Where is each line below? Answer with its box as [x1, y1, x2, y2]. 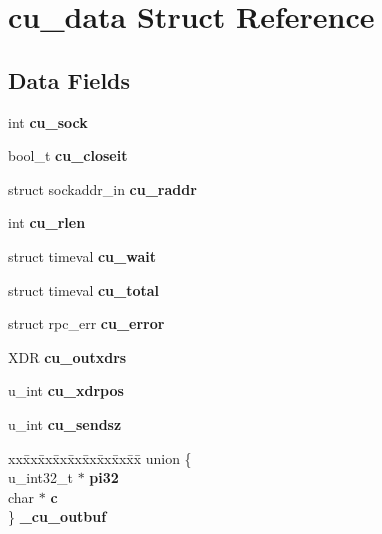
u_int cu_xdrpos [8, 380, 124, 401]
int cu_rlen [8, 212, 86, 233]
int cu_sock [8, 111, 88, 132]
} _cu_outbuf [8, 506, 107, 527]
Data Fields [8, 64, 131, 95]
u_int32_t [8, 467, 73, 488]
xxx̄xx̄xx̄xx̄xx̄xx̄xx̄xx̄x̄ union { [8, 447, 192, 468]
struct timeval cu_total [8, 279, 160, 300]
